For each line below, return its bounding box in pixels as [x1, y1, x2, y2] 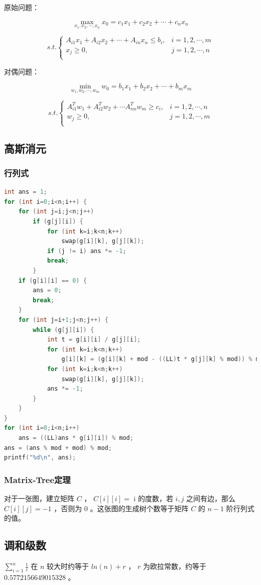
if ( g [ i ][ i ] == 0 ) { [18, 277, 87, 284]
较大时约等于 [46, 561, 89, 571]
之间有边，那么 [186, 493, 236, 504]
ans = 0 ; [33, 287, 62, 294]
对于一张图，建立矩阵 [4, 493, 74, 504]
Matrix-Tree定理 [4, 473, 71, 486]
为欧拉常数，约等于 [143, 561, 206, 571]
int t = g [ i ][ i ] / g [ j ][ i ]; [47, 336, 141, 343]
